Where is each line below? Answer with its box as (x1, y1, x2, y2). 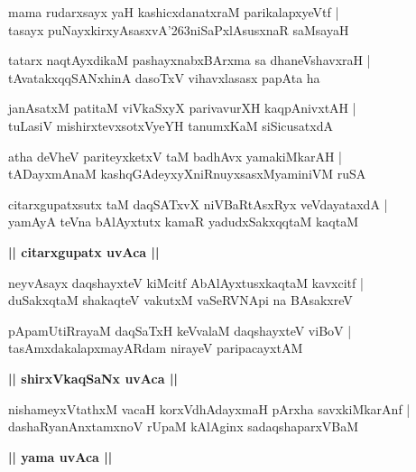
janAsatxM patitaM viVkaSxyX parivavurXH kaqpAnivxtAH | (8, 98, 356, 117)
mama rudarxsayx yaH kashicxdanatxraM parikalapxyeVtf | (8, 3, 339, 21)
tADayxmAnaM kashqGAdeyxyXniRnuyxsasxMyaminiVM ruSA (8, 164, 366, 183)
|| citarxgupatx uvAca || (8, 242, 160, 261)
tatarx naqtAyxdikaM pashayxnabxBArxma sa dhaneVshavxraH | (8, 51, 371, 69)
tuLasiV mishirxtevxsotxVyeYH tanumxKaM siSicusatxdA (8, 116, 333, 134)
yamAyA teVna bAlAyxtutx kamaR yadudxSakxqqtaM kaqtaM (8, 212, 358, 231)
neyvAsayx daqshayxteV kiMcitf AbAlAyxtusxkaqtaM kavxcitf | (8, 273, 364, 292)
